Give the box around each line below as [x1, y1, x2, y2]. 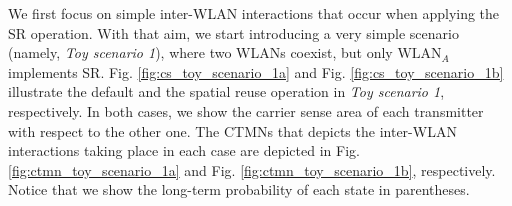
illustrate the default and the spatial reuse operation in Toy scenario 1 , [8, 81, 445, 102]
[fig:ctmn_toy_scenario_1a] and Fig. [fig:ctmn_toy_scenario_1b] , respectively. [8, 159, 496, 180]
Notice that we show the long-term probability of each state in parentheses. [8, 179, 470, 200]
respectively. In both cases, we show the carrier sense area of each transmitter [8, 100, 484, 121]
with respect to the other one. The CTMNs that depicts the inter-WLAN [8, 120, 457, 141]
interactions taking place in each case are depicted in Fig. [8, 140, 360, 161]
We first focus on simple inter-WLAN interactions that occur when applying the [8, 3, 500, 23]
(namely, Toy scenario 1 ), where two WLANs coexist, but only [8, 42, 393, 63]
